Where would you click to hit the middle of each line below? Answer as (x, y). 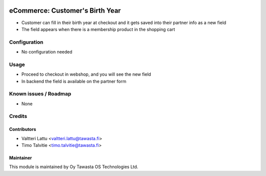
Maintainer (20, 158)
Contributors (23, 129)
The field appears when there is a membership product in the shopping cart (98, 29)
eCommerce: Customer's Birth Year (65, 11)
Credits (18, 117)
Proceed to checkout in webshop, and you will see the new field (86, 74)
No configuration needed (47, 52)
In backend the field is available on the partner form (74, 81)
